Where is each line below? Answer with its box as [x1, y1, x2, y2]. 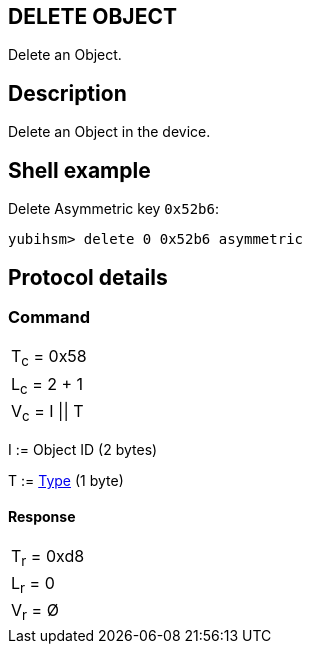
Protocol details [8, 264, 168, 290]
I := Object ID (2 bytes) [8, 440, 158, 458]
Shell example [8, 157, 151, 183]
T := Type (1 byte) [8, 471, 124, 489]
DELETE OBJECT [8, 4, 177, 29]
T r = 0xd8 [11, 546, 85, 570]
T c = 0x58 [11, 346, 87, 370]
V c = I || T [11, 400, 84, 424]
